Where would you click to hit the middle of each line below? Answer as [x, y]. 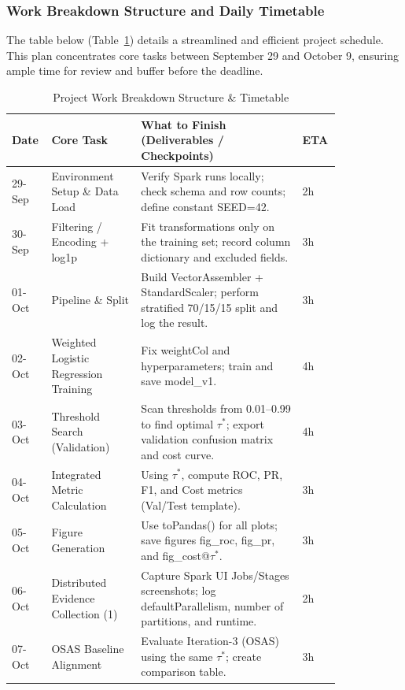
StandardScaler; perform [200, 292]
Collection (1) [85, 613]
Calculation [79, 505]
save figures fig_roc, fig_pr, [208, 540]
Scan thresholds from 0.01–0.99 [216, 408]
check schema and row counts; [214, 191]
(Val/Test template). [191, 505]
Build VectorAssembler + [202, 276]
